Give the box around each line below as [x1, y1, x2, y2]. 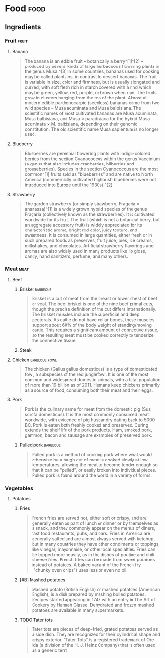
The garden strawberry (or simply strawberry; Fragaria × [24, 200, 140, 207]
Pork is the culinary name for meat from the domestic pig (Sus [24, 406, 151, 412]
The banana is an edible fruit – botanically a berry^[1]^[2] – [24, 58, 144, 64]
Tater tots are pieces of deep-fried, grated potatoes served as [32, 626, 158, 632]
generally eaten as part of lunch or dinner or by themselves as [32, 520, 159, 526]
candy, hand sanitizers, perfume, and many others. [24, 253, 128, 259]
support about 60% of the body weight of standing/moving [32, 322, 152, 328]
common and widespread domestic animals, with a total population [24, 377, 161, 383]
